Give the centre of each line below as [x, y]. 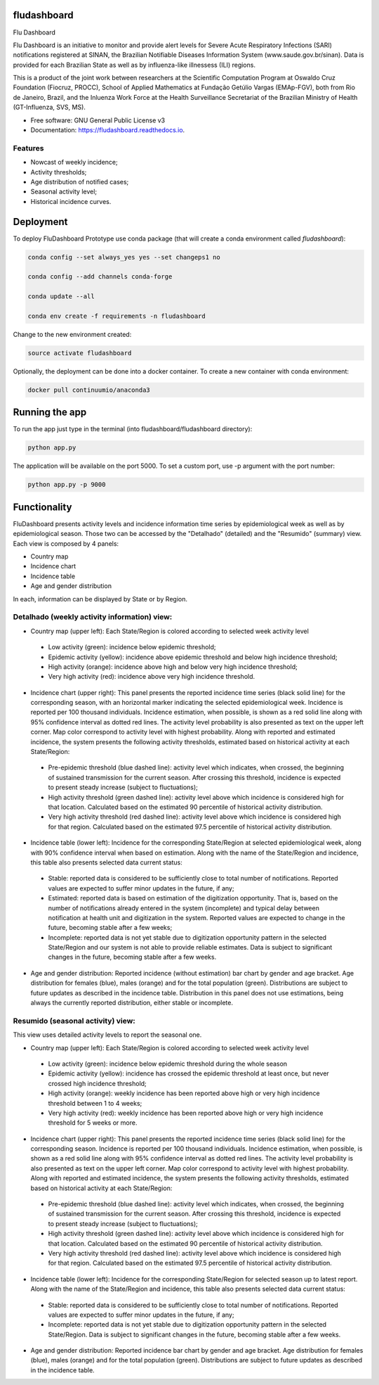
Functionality [42, 507]
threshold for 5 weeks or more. [93, 1123]
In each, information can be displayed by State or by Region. [100, 599]
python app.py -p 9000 [67, 485]
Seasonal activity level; [64, 192]
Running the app [50, 413]
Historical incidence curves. [71, 201]
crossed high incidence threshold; [97, 1083]
